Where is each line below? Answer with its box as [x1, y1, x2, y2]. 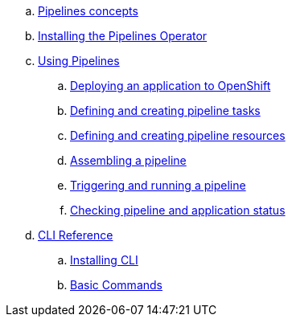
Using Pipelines [38, 54, 120, 67]
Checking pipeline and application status [70, 203, 286, 217]
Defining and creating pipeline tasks [70, 104, 261, 117]
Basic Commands [70, 278, 162, 292]
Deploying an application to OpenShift [70, 79, 271, 92]
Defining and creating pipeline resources [70, 129, 286, 142]
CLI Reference [38, 228, 113, 242]
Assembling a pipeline [70, 153, 187, 167]
